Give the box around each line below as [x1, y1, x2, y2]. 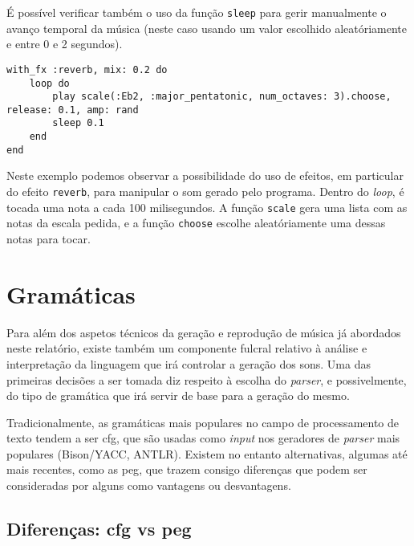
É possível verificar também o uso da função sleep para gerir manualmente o [6, 4, 387, 20]
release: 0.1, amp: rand [6, 104, 139, 116]
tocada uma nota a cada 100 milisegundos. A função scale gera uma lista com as [6, 198, 408, 215]
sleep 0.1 [52, 117, 104, 129]
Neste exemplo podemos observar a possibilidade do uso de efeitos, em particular [6, 167, 404, 184]
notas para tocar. [6, 230, 91, 247]
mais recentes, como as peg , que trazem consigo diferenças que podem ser [6, 461, 367, 478]
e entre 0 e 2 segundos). [6, 35, 123, 52]
